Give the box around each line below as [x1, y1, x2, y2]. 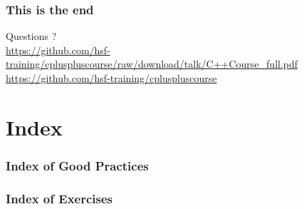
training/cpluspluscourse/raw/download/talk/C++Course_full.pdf [6, 56, 298, 71]
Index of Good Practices [6, 156, 149, 174]
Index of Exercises [6, 189, 112, 207]
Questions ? [6, 29, 57, 44]
